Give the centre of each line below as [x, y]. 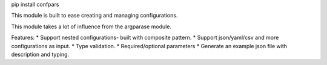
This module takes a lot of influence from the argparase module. [91, 26]
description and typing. [40, 54]
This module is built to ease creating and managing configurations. [94, 16]
